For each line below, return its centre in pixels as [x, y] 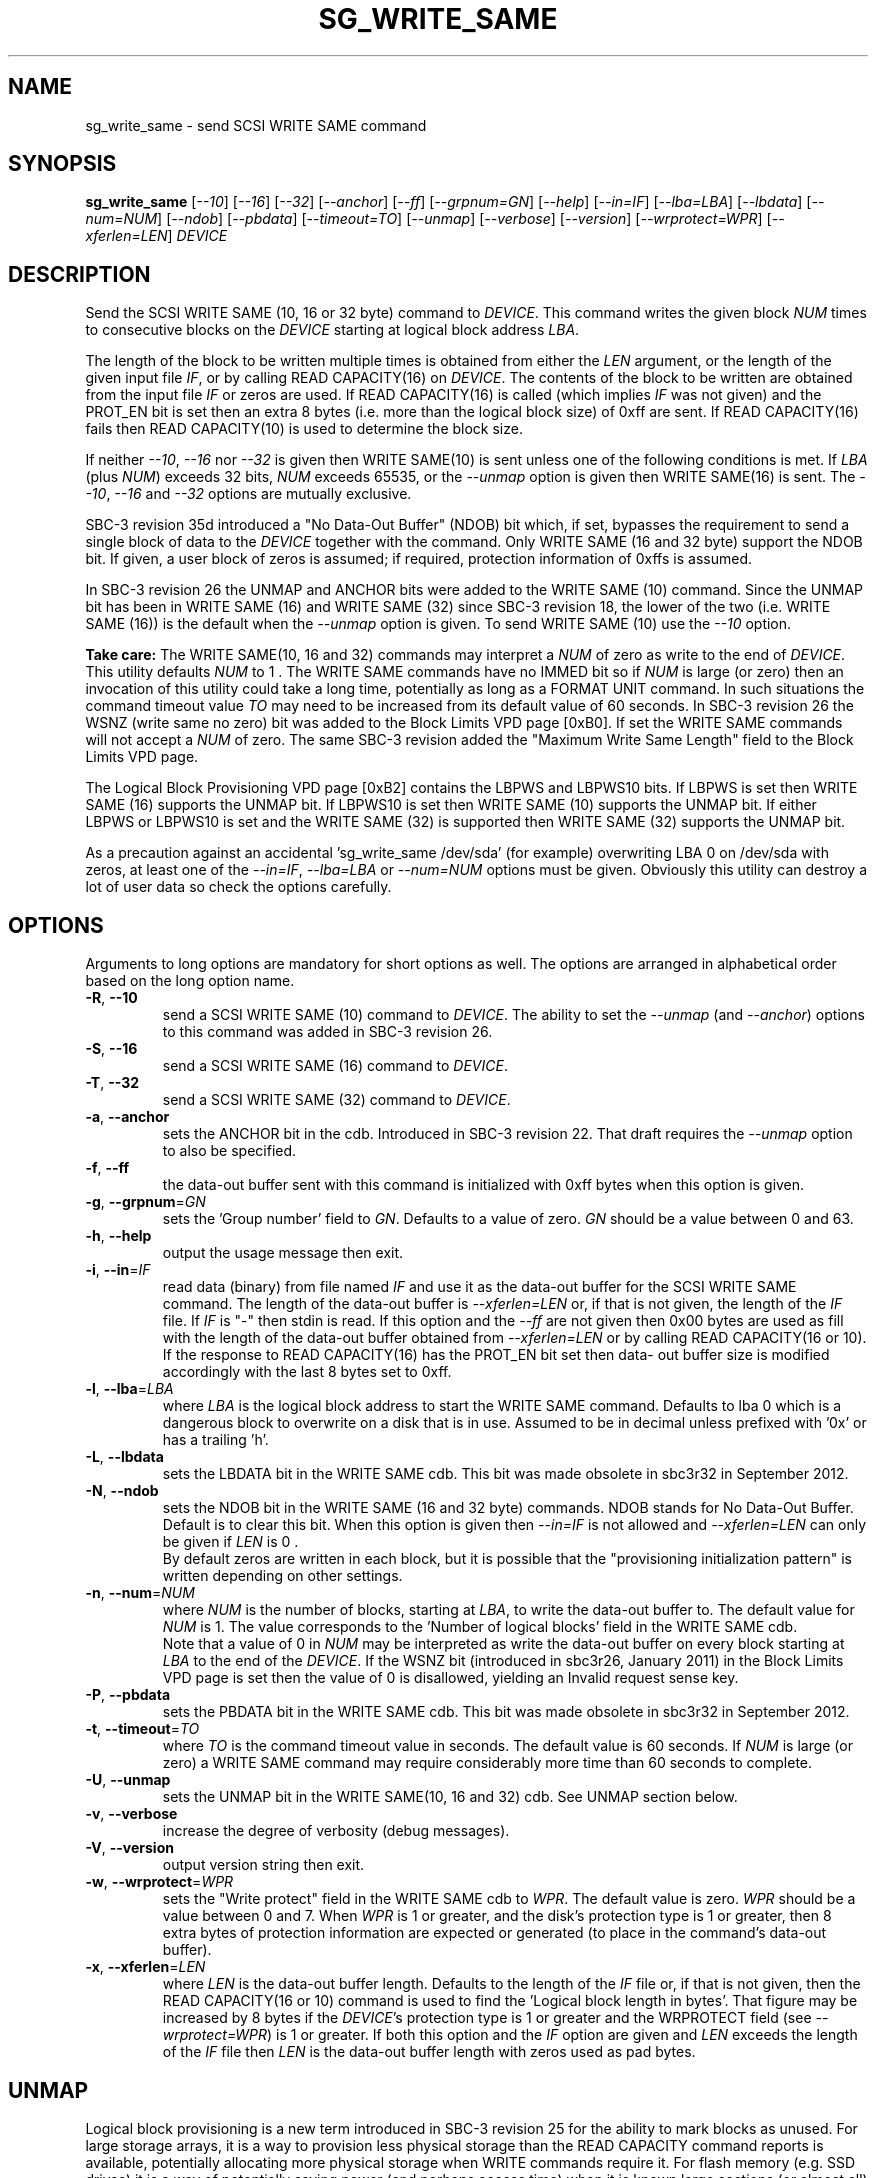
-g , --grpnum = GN [145, 1202]
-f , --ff [107, 1168]
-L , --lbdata [124, 1457]
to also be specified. [229, 1151]
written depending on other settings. [282, 1576]
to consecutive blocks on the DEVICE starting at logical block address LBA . [332, 330]
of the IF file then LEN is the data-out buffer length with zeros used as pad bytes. [429, 2052]
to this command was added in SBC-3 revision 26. [327, 1032]
